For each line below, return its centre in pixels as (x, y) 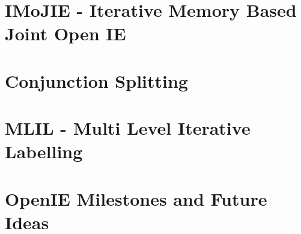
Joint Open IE (65, 33)
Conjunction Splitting (96, 80)
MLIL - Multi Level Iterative (128, 128)
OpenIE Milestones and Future (136, 198)
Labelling (44, 151)
